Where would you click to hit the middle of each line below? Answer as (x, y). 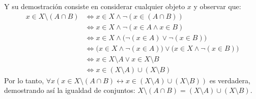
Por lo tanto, (24, 80)
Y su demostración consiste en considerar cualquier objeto (95, 6)
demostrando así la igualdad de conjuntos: (70, 90)
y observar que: (217, 6)
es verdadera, (230, 80)
